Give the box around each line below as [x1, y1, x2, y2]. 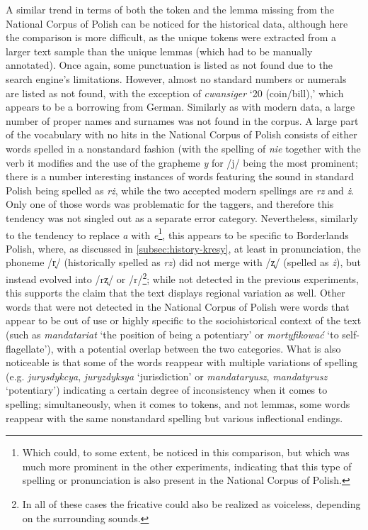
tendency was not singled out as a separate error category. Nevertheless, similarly [6, 210, 358, 225]
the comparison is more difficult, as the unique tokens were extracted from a [6, 30, 337, 45]
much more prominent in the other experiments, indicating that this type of [22, 458, 352, 473]
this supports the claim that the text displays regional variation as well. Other [6, 285, 345, 300]
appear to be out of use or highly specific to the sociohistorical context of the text [6, 313, 362, 328]
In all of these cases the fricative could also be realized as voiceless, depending [22, 496, 361, 511]
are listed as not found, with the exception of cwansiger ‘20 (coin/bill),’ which [6, 85, 344, 100]
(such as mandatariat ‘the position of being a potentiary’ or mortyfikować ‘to [6, 326, 339, 341]
